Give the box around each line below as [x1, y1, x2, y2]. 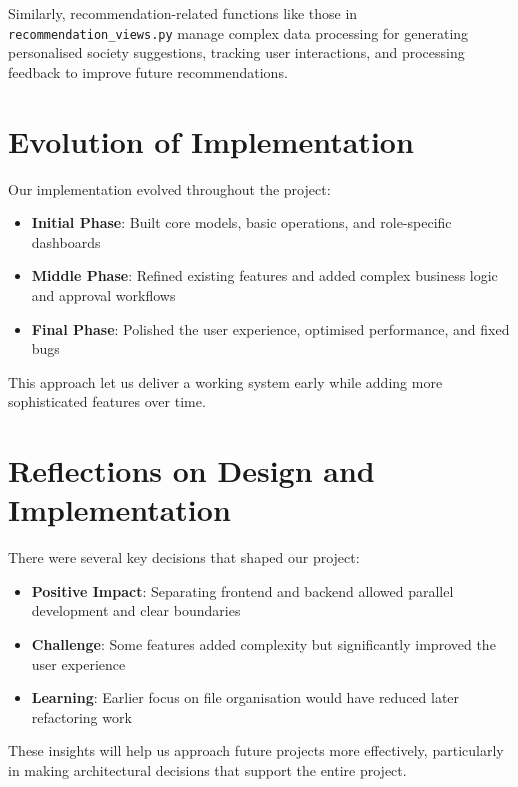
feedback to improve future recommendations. [8, 61, 288, 82]
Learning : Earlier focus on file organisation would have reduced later [31, 687, 460, 708]
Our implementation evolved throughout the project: [8, 178, 331, 199]
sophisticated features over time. [8, 391, 206, 412]
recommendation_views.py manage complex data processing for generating [8, 22, 469, 43]
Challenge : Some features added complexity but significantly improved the [31, 634, 496, 654]
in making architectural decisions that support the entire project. [8, 759, 407, 780]
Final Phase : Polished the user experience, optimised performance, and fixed [31, 318, 510, 339]
